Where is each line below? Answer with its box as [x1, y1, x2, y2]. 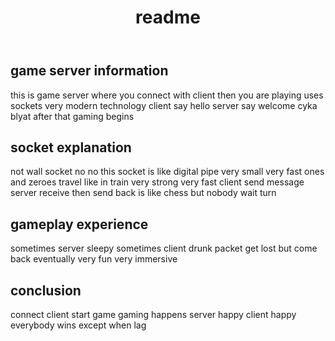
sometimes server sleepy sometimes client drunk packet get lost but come [10, 242, 318, 255]
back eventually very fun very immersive [10, 253, 178, 265]
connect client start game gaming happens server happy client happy [10, 309, 297, 321]
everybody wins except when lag [10, 319, 147, 331]
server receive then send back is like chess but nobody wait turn [10, 187, 277, 199]
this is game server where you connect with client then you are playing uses [10, 89, 324, 101]
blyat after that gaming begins [10, 110, 135, 122]
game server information [10, 62, 169, 80]
